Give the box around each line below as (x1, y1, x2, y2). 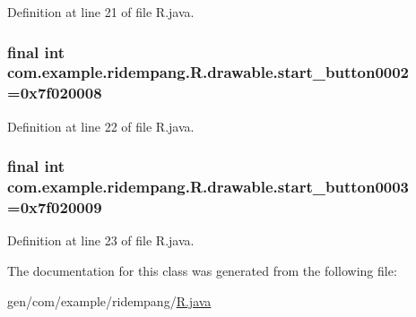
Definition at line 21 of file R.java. (7, 3, 195, 21)
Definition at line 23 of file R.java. (7, 231, 195, 250)
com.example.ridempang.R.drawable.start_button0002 (7, 61, 410, 83)
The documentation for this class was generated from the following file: (7, 261, 397, 279)
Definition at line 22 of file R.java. (7, 116, 195, 135)
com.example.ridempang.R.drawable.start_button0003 (7, 176, 410, 198)
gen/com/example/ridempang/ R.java (7, 291, 212, 310)
